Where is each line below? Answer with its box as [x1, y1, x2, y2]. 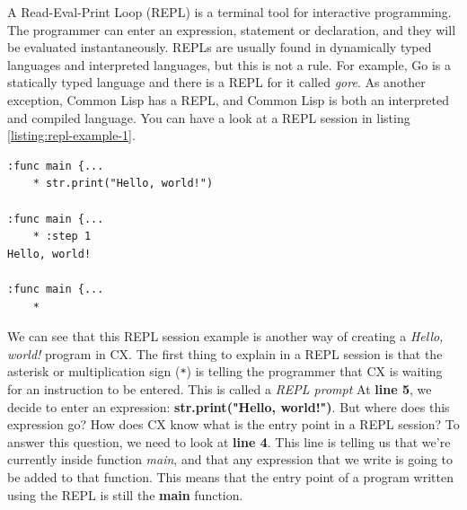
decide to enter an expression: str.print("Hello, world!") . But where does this [7, 397, 450, 416]
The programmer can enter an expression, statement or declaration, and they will [7, 20, 456, 39]
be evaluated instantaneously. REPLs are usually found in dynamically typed [7, 38, 432, 57]
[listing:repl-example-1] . [7, 126, 136, 145]
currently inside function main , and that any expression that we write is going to [7, 450, 453, 469]
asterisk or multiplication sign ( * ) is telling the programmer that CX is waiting [7, 362, 443, 381]
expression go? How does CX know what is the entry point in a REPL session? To [7, 415, 460, 434]
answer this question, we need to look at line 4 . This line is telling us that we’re [7, 432, 451, 451]
